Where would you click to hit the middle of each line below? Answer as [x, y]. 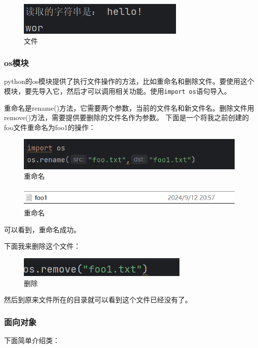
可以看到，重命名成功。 [42, 229]
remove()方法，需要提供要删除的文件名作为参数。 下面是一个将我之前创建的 [127, 117]
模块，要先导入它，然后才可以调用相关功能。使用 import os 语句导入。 [118, 91]
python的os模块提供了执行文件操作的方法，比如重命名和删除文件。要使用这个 [129, 81]
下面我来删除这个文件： [42, 246]
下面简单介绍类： [32, 340]
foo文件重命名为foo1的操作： [50, 127]
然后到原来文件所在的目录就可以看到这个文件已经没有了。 [98, 300]
